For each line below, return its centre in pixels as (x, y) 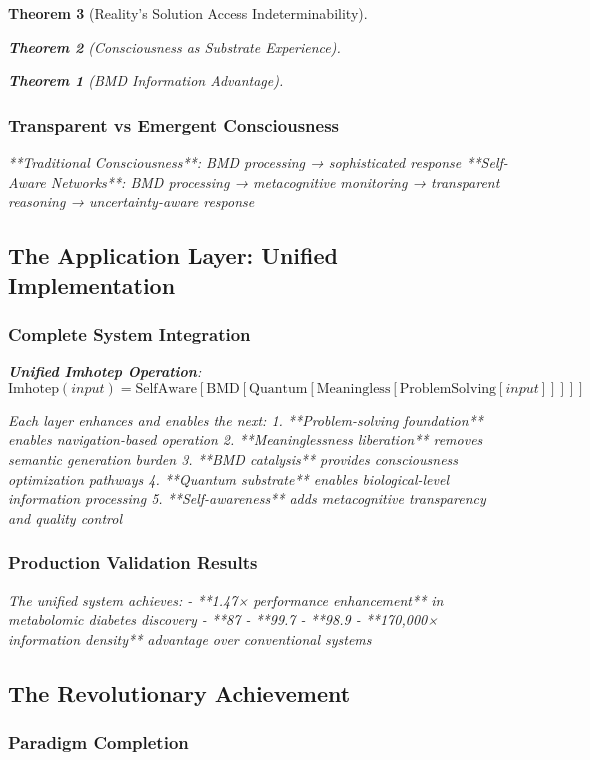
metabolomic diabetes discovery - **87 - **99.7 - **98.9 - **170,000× (223, 619)
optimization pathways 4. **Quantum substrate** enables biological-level (229, 478)
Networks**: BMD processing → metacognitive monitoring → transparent (275, 181)
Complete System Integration (129, 333)
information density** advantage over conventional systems (190, 638)
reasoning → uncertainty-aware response (131, 201)
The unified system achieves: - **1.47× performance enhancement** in (226, 599)
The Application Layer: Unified (173, 255)
